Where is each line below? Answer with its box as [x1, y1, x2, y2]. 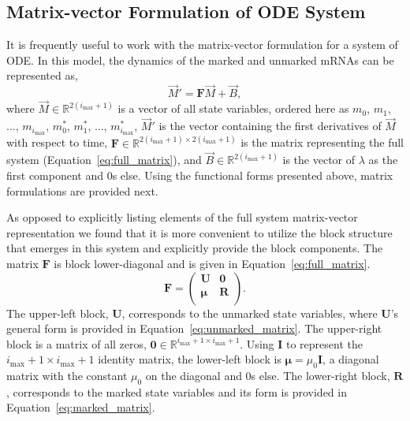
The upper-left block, [6, 304, 109, 321]
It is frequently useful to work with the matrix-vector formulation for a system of [6, 36, 398, 53]
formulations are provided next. [6, 182, 158, 199]
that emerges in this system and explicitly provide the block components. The [6, 240, 383, 256]
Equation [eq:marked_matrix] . [6, 399, 155, 415]
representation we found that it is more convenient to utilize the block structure [6, 224, 393, 240]
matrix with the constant [6, 367, 128, 384]
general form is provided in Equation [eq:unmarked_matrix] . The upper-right [6, 320, 382, 337]
